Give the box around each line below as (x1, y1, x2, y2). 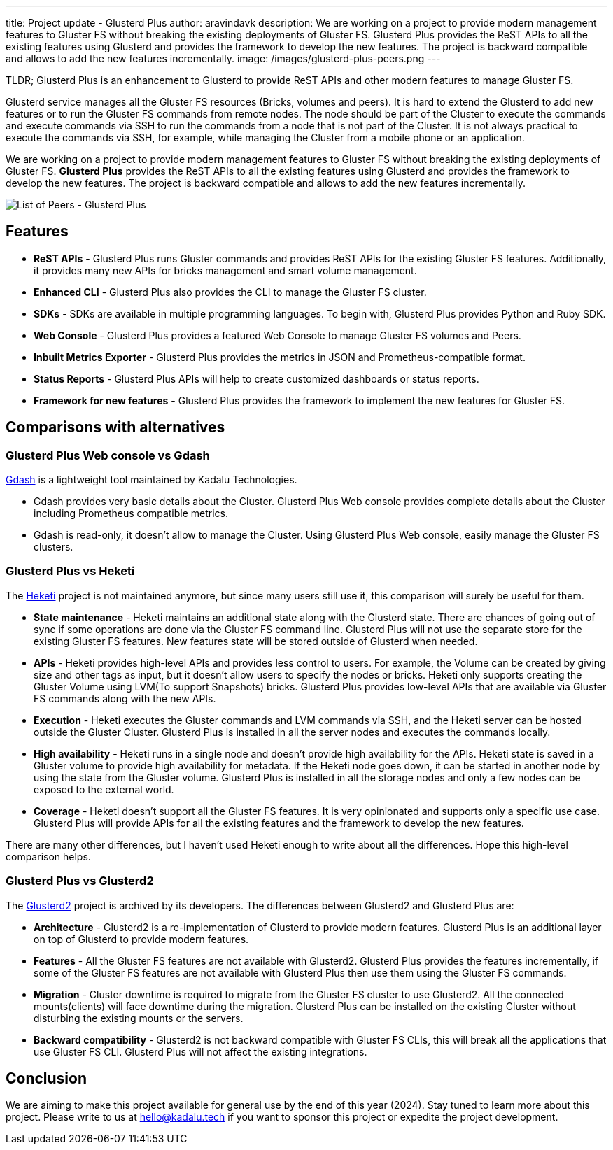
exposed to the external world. (34, 783, 174, 795)
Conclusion (6, 1069, 87, 1087)
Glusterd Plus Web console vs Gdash (6, 448, 210, 462)
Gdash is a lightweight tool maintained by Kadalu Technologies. (6, 474, 297, 486)
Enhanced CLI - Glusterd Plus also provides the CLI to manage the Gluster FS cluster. (34, 285, 427, 298)
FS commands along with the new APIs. (34, 692, 216, 704)
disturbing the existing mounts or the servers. (34, 1011, 244, 1024)
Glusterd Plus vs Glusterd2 (6, 874, 154, 888)
